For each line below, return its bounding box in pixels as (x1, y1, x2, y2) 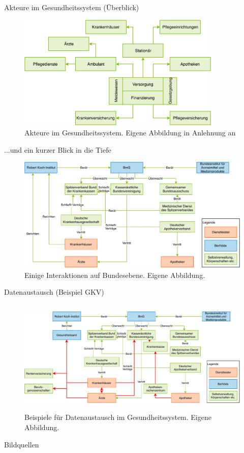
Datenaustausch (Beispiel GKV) (4, 287, 104, 297)
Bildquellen (4, 439, 39, 449)
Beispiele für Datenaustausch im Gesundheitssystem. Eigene (24, 412, 211, 422)
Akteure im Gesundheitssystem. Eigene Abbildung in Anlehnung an (24, 127, 236, 138)
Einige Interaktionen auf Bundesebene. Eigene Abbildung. (24, 269, 205, 280)
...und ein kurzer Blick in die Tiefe (4, 144, 111, 155)
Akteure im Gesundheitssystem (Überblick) (4, 2, 139, 12)
